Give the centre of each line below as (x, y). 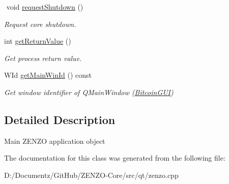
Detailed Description (60, 119)
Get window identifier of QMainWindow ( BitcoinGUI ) (89, 92)
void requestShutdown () (45, 7)
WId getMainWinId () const (48, 75)
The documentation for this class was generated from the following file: (115, 158)
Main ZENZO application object (55, 141)
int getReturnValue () (38, 41)
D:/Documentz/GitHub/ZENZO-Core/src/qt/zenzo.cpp (91, 175)
